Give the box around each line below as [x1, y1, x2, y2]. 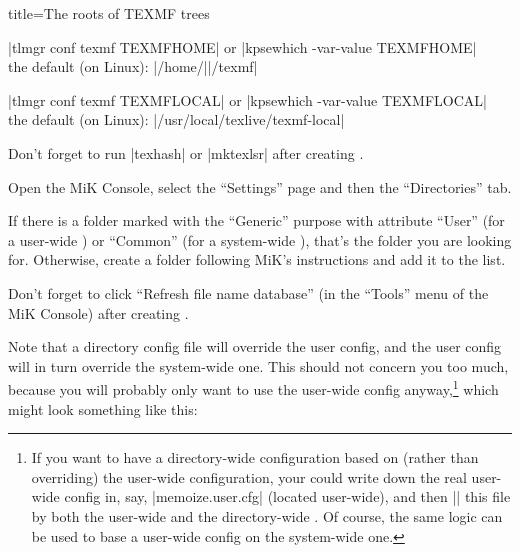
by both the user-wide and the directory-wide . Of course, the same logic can [31, 505, 503, 526]
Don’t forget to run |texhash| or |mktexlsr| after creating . [8, 142, 364, 163]
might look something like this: [8, 398, 198, 419]
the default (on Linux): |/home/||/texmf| [8, 56, 258, 77]
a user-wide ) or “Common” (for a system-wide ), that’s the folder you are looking [8, 229, 512, 250]
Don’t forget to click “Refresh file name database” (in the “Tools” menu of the [8, 282, 489, 303]
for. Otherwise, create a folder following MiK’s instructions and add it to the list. [8, 249, 506, 270]
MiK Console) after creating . [8, 302, 189, 323]
